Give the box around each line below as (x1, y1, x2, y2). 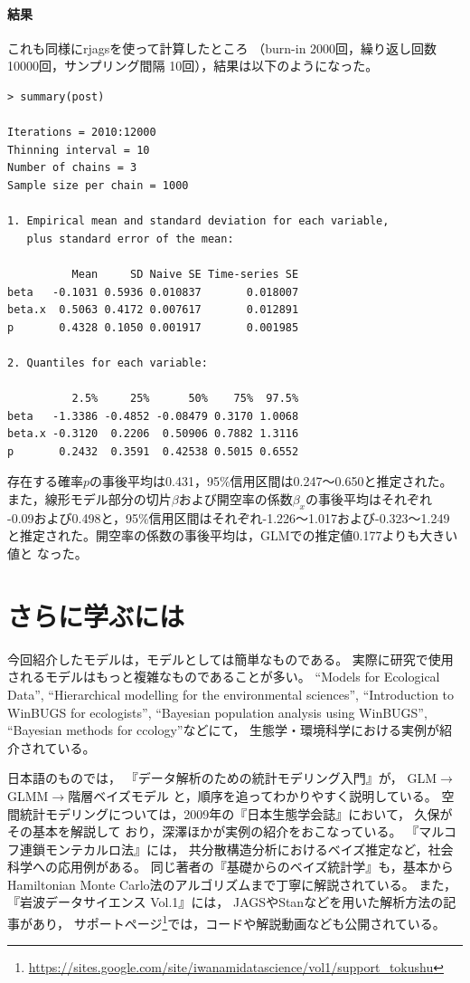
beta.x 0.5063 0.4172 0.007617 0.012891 (7, 303, 299, 317)
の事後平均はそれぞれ (305, 490, 432, 509)
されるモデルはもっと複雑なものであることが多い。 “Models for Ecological (7, 667, 440, 686)
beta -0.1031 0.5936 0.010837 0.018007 (7, 285, 299, 299)
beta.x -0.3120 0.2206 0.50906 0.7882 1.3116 (7, 427, 299, 441)
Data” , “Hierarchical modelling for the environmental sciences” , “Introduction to (7, 684, 455, 703)
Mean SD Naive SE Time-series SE (71, 267, 299, 281)
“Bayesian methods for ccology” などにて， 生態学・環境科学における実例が (7, 721, 440, 740)
